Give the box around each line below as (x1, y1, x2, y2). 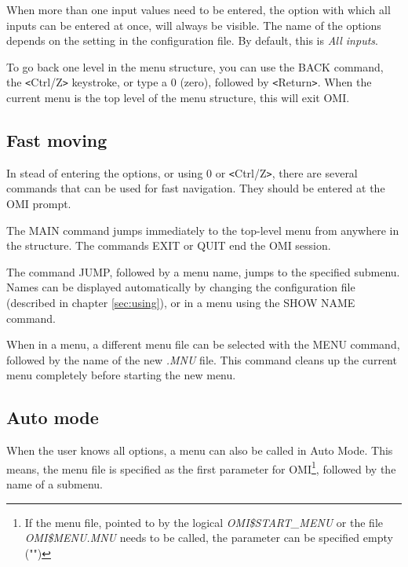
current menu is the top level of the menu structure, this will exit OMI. (6, 90, 350, 106)
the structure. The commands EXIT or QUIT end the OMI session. (6, 237, 331, 254)
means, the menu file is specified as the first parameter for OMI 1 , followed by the (6, 458, 396, 477)
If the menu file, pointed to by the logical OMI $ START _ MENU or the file (24, 514, 384, 530)
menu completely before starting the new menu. (6, 367, 236, 383)
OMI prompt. (6, 196, 71, 212)
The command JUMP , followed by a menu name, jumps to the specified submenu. (6, 263, 400, 280)
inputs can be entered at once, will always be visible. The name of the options (6, 16, 381, 33)
